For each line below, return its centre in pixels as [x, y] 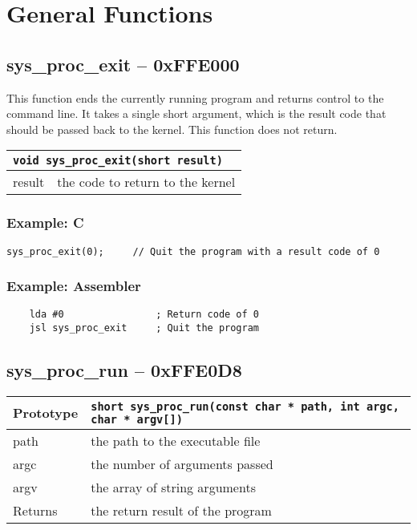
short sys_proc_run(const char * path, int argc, [245, 406]
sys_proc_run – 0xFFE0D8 [124, 370]
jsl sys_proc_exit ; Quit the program [144, 328]
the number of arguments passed [182, 463]
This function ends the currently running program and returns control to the [195, 97]
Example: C [45, 223]
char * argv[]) [137, 419]
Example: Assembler [74, 286]
